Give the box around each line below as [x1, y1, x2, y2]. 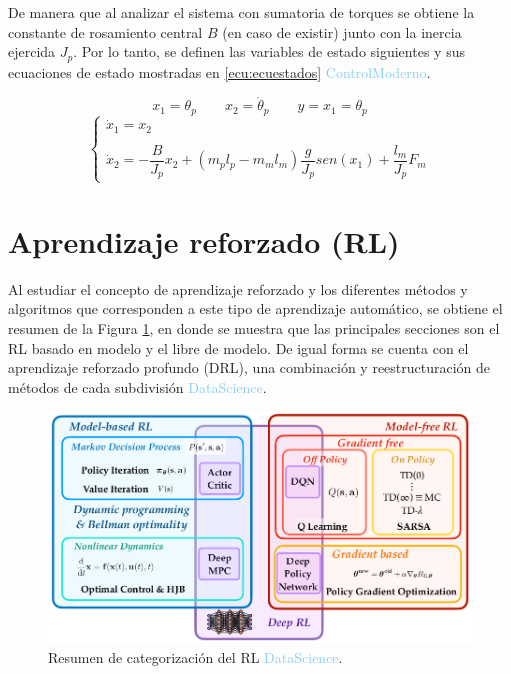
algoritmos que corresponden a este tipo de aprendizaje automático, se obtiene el [8, 298, 503, 319]
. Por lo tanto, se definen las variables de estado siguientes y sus [73, 41, 465, 62]
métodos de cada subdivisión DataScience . [8, 376, 267, 397]
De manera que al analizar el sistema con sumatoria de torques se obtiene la [8, 2, 475, 22]
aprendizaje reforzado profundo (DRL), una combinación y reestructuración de [8, 357, 491, 378]
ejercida [8, 41, 56, 62]
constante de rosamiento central [8, 21, 203, 42]
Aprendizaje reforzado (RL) [8, 220, 400, 261]
